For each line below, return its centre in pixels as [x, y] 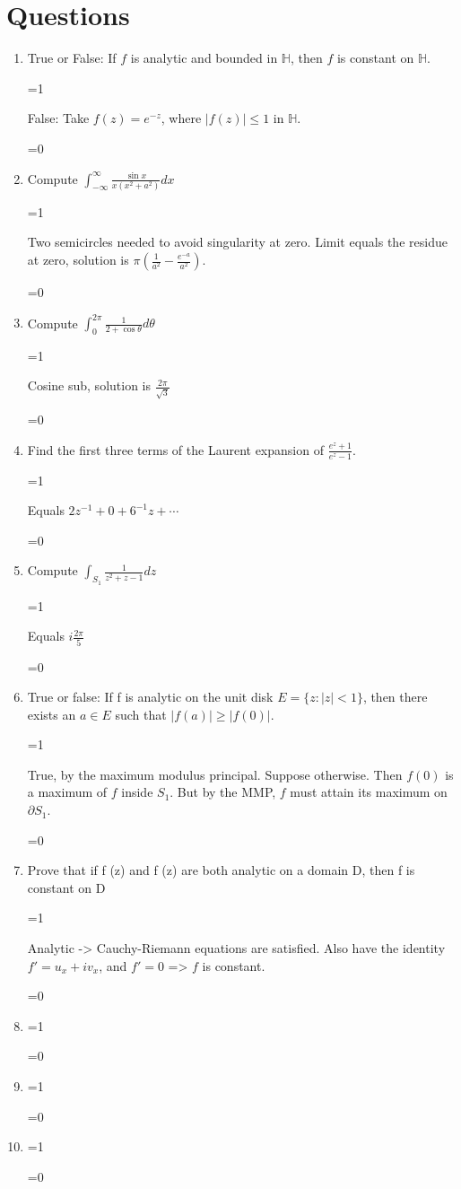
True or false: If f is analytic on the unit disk [150, 697]
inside [137, 792]
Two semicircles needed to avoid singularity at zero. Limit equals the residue [237, 242]
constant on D [66, 887]
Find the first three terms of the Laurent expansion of [175, 449]
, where [181, 118]
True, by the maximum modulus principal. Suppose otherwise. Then [215, 774]
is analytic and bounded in [204, 58]
